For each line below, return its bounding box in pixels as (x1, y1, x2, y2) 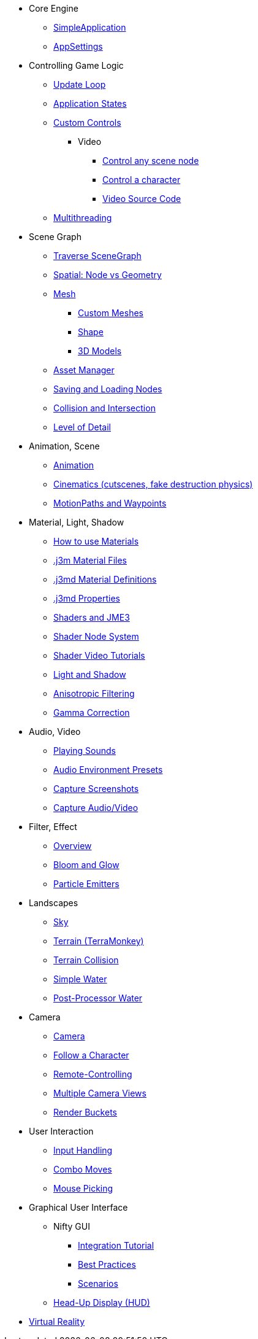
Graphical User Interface (29, 1202, 128, 1213)
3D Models (78, 346, 122, 356)
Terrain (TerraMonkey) (53, 936, 144, 946)
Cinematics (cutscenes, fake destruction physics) (53, 479, 253, 489)
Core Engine (29, 3, 78, 14)
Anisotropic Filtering (53, 688, 135, 699)
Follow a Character (53, 1050, 129, 1060)
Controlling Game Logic (29, 60, 124, 71)
